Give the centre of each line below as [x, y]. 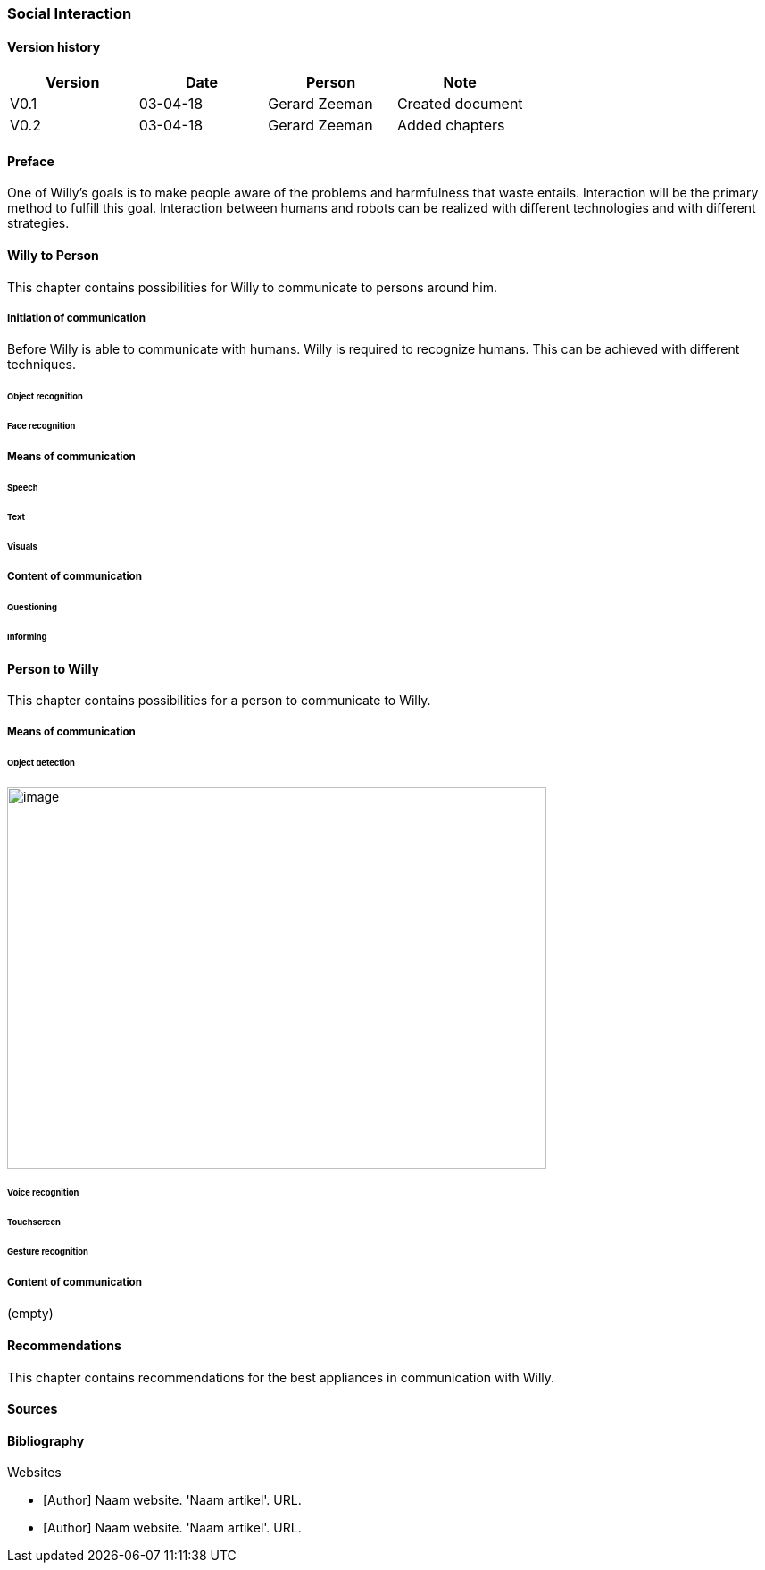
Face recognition [42, 426]
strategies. [38, 223]
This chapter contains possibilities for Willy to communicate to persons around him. [252, 287]
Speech [23, 487]
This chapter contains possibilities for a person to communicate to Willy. [219, 701]
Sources [33, 1409]
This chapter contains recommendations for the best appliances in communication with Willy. [281, 1377]
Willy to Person [53, 256]
